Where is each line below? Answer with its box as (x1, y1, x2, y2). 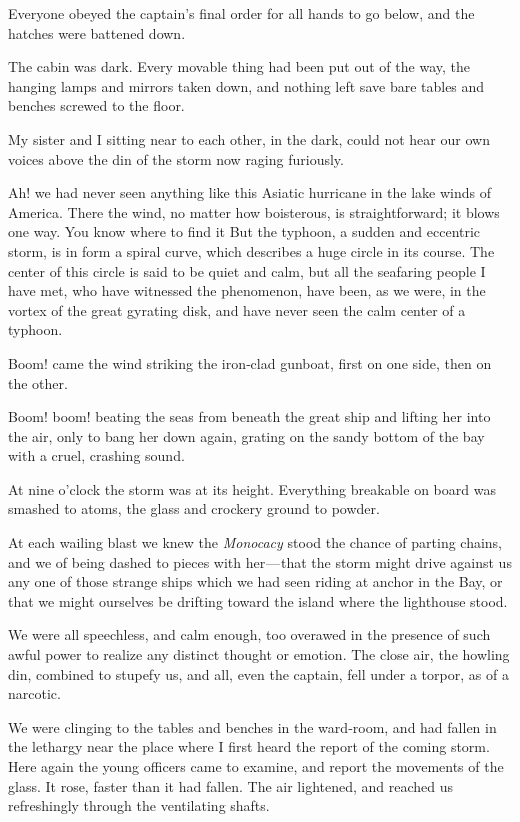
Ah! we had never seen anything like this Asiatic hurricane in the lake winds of (8, 182, 492, 203)
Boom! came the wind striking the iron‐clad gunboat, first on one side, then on (8, 352, 492, 373)
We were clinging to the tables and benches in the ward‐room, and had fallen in (8, 716, 497, 737)
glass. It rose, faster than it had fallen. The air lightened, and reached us (8, 775, 454, 796)
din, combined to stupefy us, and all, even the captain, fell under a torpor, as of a (8, 663, 509, 684)
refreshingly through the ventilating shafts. (8, 795, 270, 816)
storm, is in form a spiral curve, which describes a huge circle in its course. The (8, 240, 495, 261)
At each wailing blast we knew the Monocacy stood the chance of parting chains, (8, 532, 503, 553)
